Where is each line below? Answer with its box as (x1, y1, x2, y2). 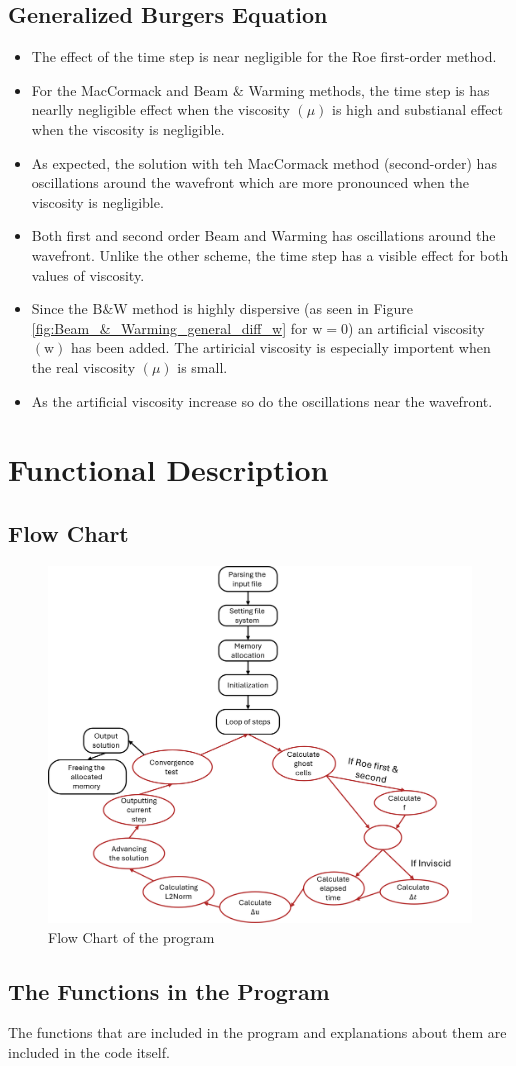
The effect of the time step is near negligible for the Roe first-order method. (31, 46, 497, 67)
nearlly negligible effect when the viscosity (31, 99, 290, 120)
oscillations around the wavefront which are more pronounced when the (31, 172, 469, 193)
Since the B (31, 298, 103, 319)
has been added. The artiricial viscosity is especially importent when (71, 337, 491, 358)
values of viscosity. (31, 264, 145, 285)
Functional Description (8, 449, 329, 490)
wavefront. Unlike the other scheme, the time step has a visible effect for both (31, 244, 509, 265)
